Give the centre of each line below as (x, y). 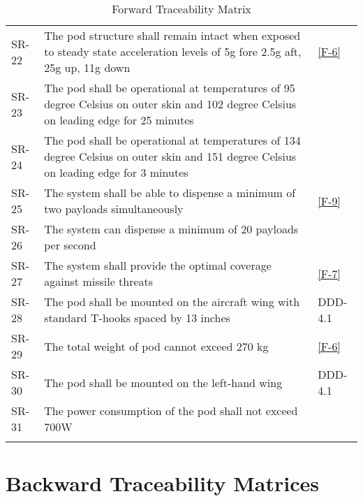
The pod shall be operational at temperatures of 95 (170, 88)
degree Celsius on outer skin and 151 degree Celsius (170, 156)
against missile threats (99, 281)
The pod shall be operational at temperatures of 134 (172, 140)
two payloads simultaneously (114, 209)
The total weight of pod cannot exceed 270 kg (156, 346)
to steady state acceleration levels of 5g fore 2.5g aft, (173, 51)
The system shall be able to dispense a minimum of (170, 193)
